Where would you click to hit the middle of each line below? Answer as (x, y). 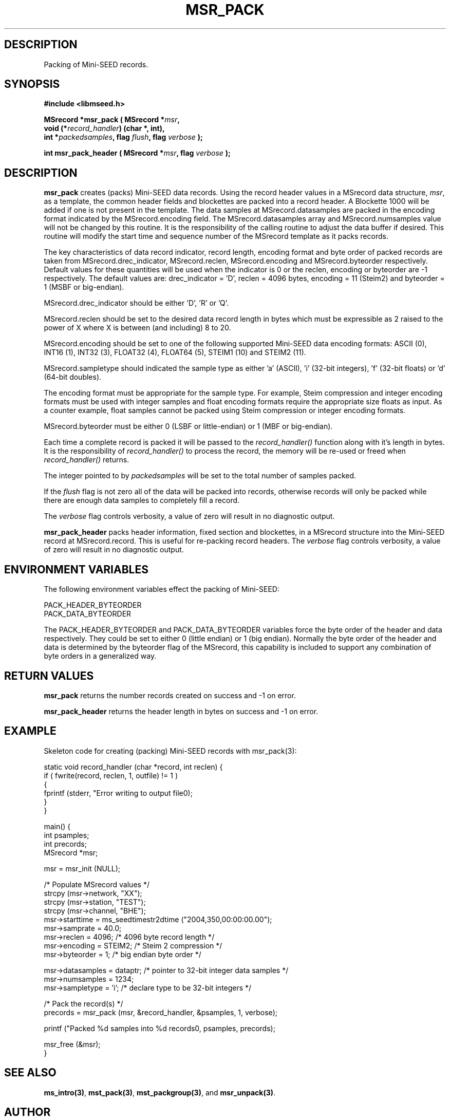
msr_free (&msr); (72, 1044)
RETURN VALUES (49, 676)
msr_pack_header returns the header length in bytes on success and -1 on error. (181, 711)
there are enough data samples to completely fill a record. (142, 500)
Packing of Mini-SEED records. (96, 64)
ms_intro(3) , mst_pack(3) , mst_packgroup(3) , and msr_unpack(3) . (160, 1092)
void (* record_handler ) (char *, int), (104, 128)
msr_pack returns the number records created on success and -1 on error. (170, 695)
